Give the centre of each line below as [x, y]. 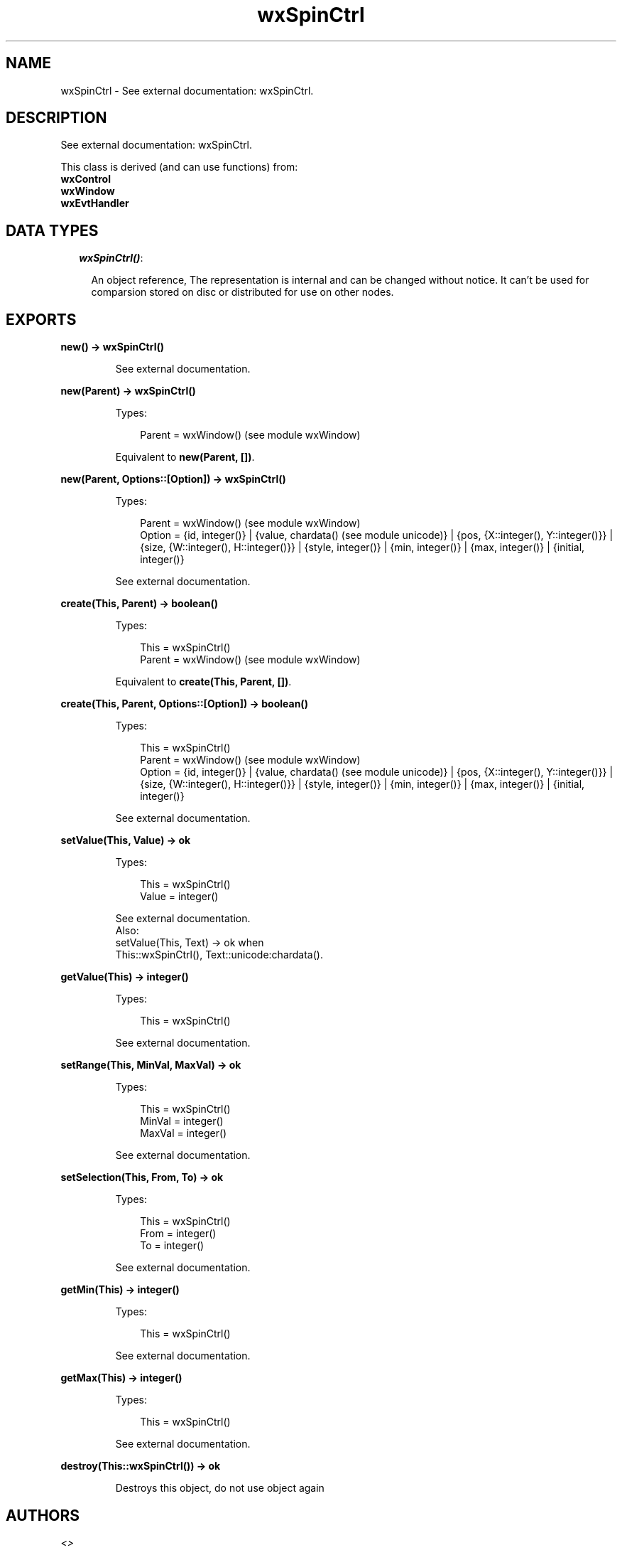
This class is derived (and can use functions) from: [179, 167]
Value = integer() [179, 897]
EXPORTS [41, 319]
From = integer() [178, 1234]
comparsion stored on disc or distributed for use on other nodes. [242, 292]
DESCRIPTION [56, 118]
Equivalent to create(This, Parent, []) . [203, 682]
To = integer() [172, 1246]
